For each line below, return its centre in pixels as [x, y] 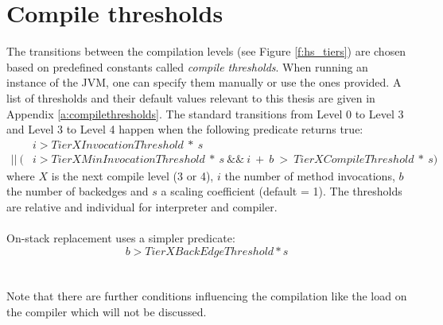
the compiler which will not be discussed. [107, 311]
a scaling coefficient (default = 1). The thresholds [282, 191]
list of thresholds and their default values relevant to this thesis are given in [191, 97]
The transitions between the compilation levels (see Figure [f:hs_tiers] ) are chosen [206, 51]
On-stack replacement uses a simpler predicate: [121, 238]
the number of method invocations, [310, 175]
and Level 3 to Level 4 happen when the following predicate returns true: [185, 129]
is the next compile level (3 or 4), [132, 175]
